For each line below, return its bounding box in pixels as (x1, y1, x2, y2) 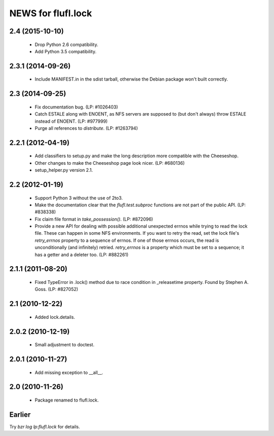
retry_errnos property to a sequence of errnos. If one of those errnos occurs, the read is (35, 237, 219, 243)
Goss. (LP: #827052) (35, 286, 79, 293)
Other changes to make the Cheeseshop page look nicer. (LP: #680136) (35, 160, 185, 166)
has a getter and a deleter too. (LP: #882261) (35, 251, 129, 258)
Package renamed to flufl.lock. (35, 397, 99, 403)
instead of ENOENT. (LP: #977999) (35, 118, 108, 124)
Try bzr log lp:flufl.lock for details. (9, 423, 80, 429)
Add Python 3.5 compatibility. (35, 48, 96, 54)
